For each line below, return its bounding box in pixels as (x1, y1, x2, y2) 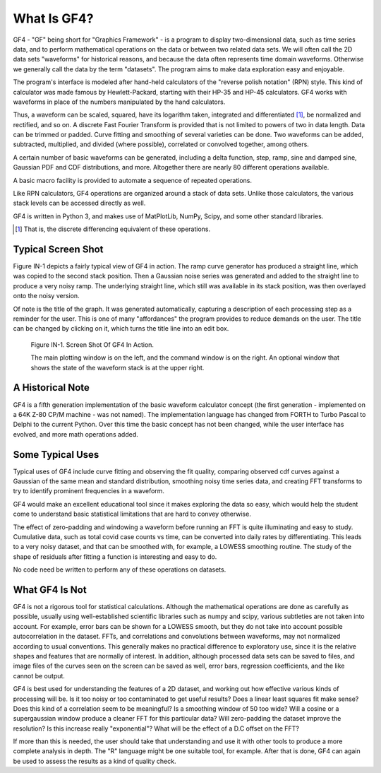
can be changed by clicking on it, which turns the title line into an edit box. (13, 324, 229, 333)
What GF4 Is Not (13, 584, 87, 596)
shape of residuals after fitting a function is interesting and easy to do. (13, 552, 217, 561)
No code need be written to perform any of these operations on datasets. (13, 565, 226, 574)
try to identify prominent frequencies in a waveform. (13, 487, 165, 495)
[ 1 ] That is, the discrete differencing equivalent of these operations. (15, 225, 211, 233)
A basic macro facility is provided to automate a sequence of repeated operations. (13, 176, 253, 184)
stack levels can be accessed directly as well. (13, 199, 146, 208)
